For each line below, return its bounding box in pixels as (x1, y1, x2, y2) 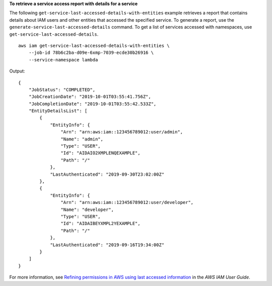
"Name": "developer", (60, 206, 114, 212)
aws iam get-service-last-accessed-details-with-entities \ (18, 43, 170, 48)
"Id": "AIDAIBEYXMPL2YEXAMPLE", (60, 221, 141, 227)
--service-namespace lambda (28, 57, 98, 62)
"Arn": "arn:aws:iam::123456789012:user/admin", (60, 129, 183, 135)
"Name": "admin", (60, 136, 103, 142)
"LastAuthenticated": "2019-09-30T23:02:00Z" (50, 171, 165, 177)
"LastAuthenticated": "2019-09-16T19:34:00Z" (50, 242, 165, 248)
